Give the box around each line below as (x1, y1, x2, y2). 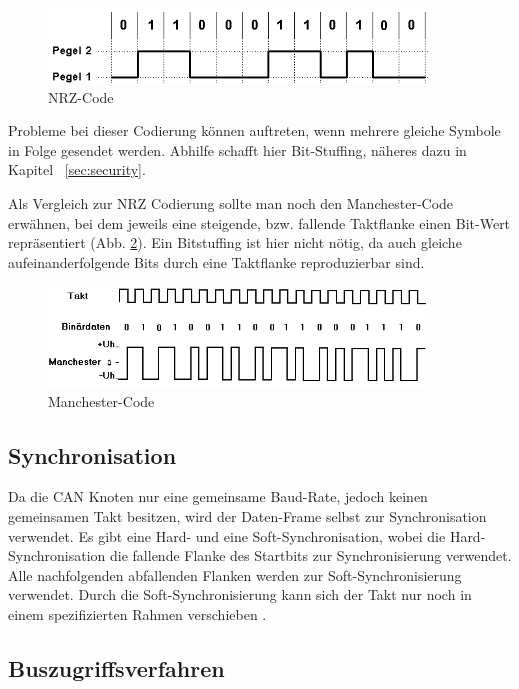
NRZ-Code (48, 86, 114, 107)
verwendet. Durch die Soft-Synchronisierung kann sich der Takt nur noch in (8, 584, 472, 605)
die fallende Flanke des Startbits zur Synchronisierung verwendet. (110, 545, 512, 566)
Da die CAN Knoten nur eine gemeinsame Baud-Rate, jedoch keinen (8, 486, 428, 507)
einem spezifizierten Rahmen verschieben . (8, 603, 267, 624)
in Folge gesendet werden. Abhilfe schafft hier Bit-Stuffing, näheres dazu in (8, 139, 467, 160)
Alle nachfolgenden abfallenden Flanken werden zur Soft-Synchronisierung (8, 564, 462, 585)
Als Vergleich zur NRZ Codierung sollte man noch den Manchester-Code (8, 192, 454, 213)
